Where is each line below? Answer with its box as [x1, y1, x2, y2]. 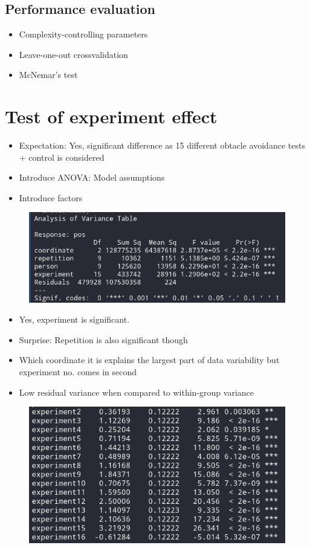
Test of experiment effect [5, 104, 218, 129]
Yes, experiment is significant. [19, 313, 130, 326]
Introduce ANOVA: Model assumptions [19, 171, 165, 184]
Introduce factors [19, 191, 83, 204]
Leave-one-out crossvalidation [19, 48, 128, 60]
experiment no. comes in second [19, 366, 137, 378]
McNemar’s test [19, 68, 78, 81]
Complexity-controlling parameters [19, 28, 148, 40]
